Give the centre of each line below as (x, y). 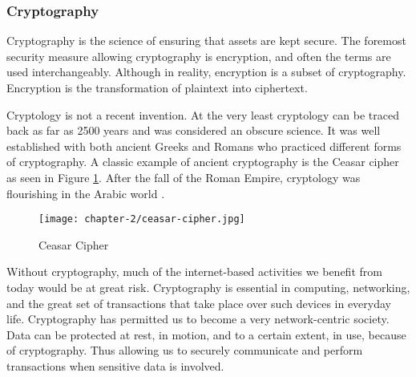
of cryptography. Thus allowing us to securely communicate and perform (185, 350)
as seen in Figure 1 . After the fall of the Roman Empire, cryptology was (184, 177)
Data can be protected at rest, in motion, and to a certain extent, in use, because (206, 334)
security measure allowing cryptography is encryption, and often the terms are (199, 56)
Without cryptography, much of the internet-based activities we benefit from (194, 272)
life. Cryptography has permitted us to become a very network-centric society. (198, 319)
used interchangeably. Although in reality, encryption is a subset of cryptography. (206, 72)
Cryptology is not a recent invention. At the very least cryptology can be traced (203, 114)
